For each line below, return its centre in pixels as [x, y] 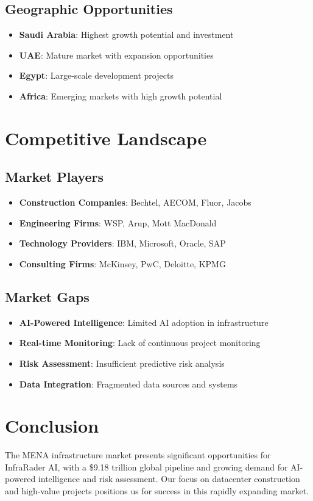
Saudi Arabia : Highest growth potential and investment [126, 34]
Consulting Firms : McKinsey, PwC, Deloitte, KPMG [122, 263]
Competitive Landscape [106, 138]
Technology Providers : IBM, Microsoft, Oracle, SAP [122, 243]
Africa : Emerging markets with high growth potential [121, 96]
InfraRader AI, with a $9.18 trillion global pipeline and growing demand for [146, 467]
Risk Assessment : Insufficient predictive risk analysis [122, 363]
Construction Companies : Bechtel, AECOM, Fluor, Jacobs [135, 202]
